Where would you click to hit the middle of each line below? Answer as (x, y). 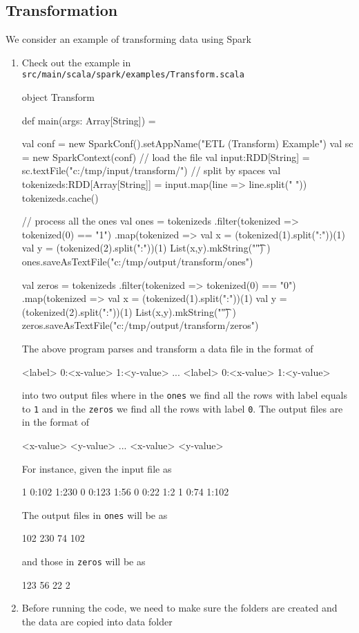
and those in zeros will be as (84, 561)
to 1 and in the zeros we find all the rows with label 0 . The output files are (182, 408)
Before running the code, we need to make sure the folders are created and (179, 608)
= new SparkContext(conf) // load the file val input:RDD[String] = (166, 157)
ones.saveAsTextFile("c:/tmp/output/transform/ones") (137, 261)
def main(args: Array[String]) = (89, 120)
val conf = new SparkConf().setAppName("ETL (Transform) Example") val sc (187, 143)
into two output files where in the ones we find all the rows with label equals (184, 395)
